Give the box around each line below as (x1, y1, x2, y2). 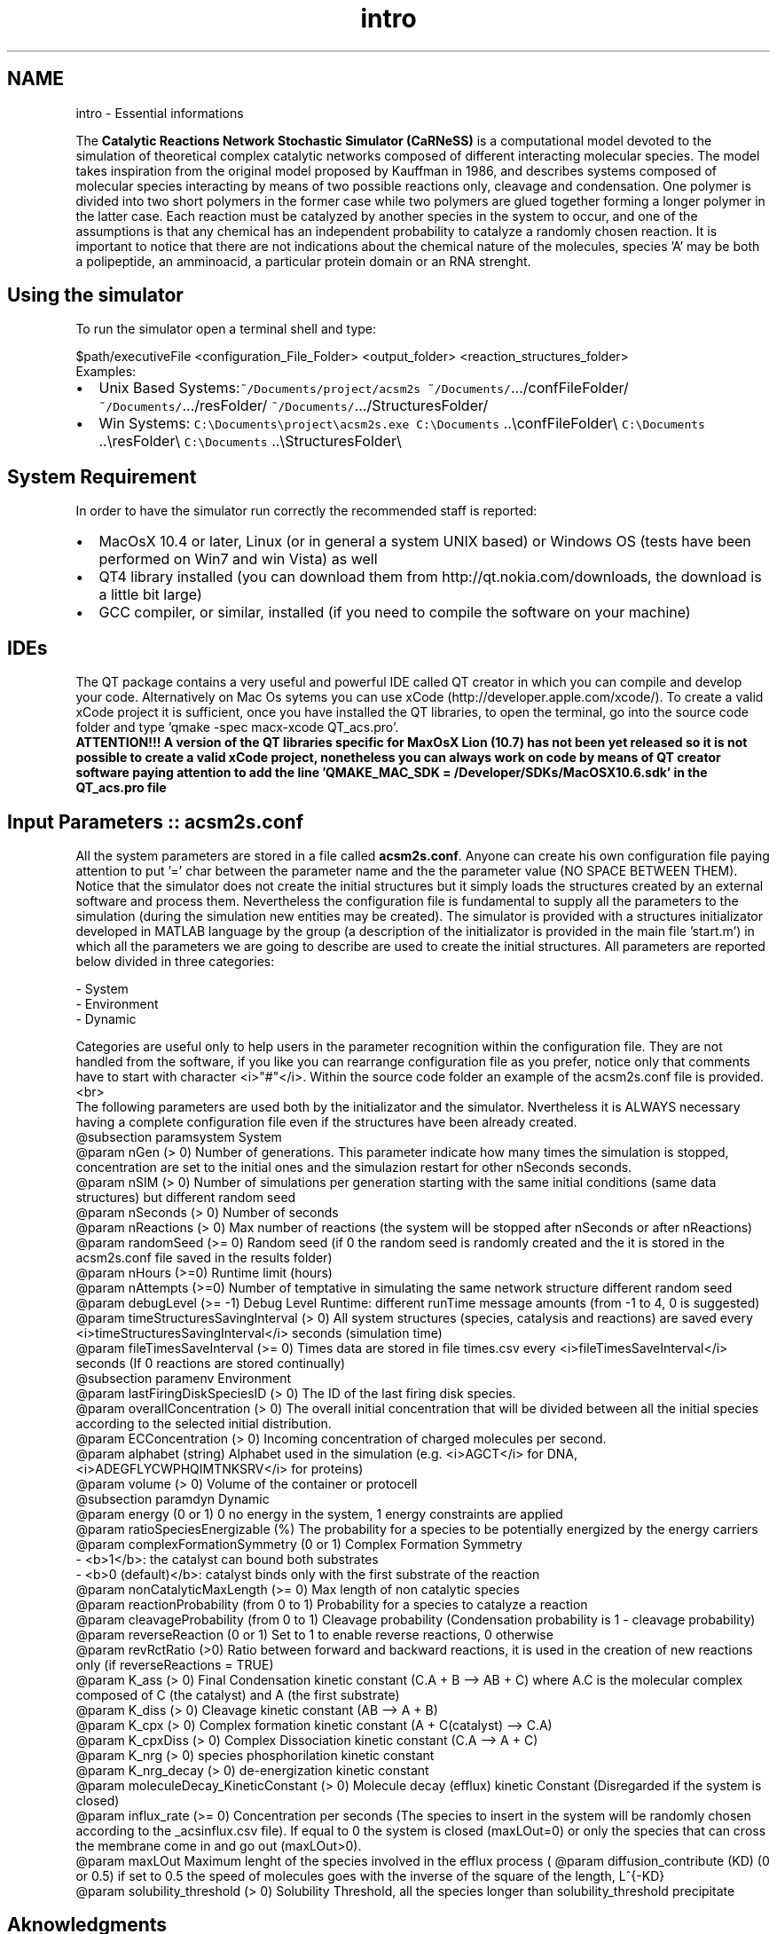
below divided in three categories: (75, 953, 275, 969)
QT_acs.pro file (75, 780, 167, 796)
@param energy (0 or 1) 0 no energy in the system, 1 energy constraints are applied (75, 1506, 563, 1521)
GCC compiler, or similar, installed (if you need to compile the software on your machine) (98, 603, 691, 622)
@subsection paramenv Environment (75, 1370, 291, 1386)
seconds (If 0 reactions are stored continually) (75, 1355, 346, 1371)
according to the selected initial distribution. (75, 1415, 332, 1431)
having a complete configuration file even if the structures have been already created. (75, 1113, 577, 1129)
